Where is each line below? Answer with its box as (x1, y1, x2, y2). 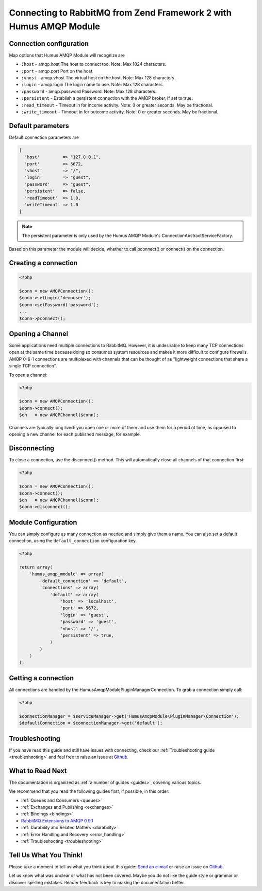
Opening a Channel (9, 329, 68, 338)
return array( (19, 564, 53, 570)
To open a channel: (9, 372, 48, 378)
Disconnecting (9, 444, 54, 453)
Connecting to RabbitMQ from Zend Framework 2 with (9, 7, 232, 18)
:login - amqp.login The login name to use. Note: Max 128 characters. (21, 82, 164, 88)
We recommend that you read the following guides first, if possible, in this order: (9, 788, 170, 794)
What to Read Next (9, 766, 67, 775)
